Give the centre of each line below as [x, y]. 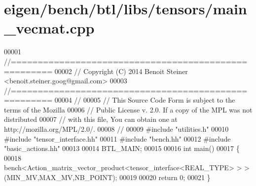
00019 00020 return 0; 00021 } [165, 177]
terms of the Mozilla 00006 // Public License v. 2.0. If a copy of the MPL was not [128, 109]
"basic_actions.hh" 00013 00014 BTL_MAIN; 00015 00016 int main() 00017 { [122, 148]
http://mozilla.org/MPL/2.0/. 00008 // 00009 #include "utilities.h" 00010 [116, 129]
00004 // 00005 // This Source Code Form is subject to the [145, 100]
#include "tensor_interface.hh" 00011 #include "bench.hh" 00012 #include [117, 138]
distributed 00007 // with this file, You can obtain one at [91, 119]
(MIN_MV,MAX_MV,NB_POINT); [61, 177]
